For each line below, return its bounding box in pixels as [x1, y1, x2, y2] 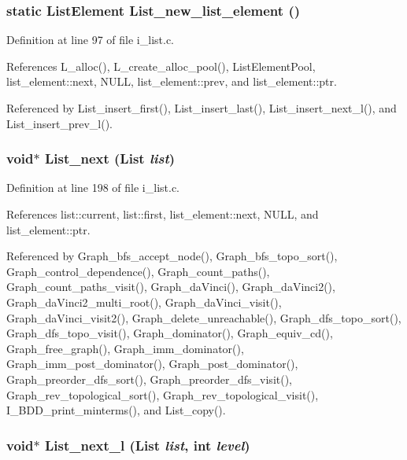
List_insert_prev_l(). [6, 115, 113, 131]
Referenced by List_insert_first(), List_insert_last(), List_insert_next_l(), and [6, 100, 397, 116]
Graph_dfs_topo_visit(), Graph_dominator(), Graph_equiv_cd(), [6, 325, 333, 341]
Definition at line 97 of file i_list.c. [6, 31, 175, 48]
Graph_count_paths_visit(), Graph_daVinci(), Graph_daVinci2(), [6, 278, 335, 295]
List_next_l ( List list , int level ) [44, 435, 250, 454]
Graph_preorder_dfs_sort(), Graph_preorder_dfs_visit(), [6, 370, 293, 387]
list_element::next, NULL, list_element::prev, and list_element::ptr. [6, 73, 337, 90]
